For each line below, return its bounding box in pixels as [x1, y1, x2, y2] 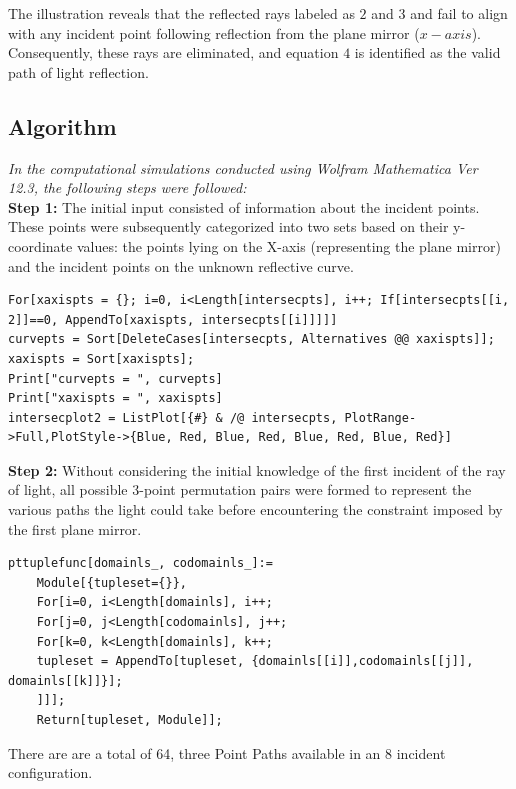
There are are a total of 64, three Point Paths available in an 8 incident [8, 742, 446, 763]
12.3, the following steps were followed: [8, 177, 247, 198]
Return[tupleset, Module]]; [36, 713, 223, 728]
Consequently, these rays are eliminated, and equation [8, 42, 339, 63]
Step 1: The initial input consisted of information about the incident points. [8, 196, 480, 217]
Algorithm [8, 110, 117, 141]
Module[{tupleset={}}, [36, 575, 187, 590]
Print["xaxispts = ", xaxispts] [8, 391, 223, 406]
